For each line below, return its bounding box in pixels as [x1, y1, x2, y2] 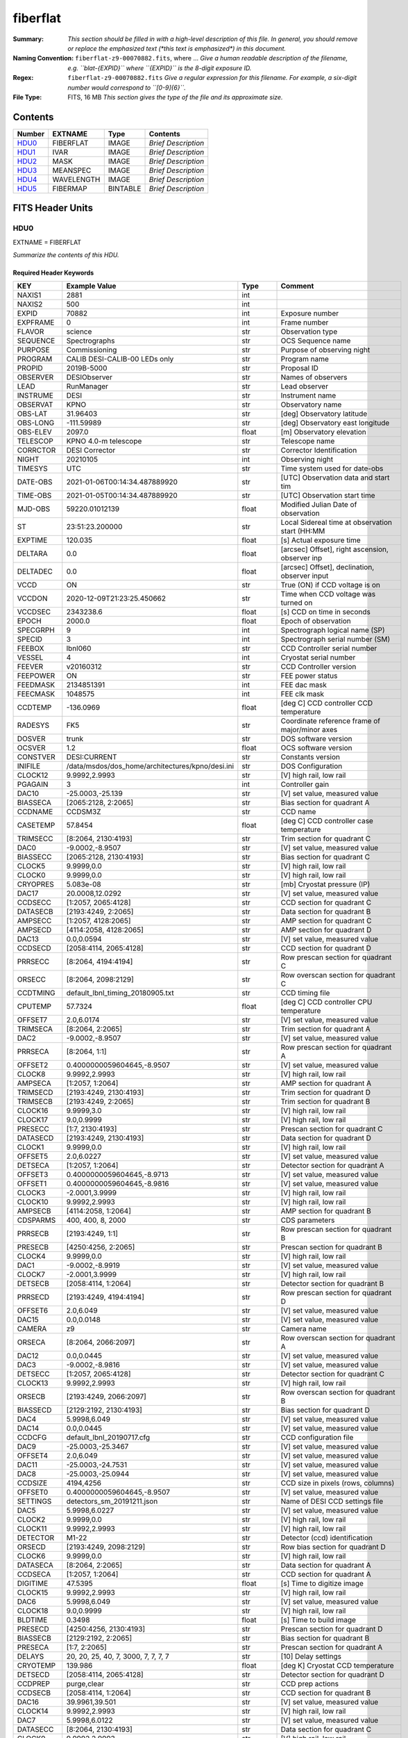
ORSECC [17, 975, 46, 984]
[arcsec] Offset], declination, [280, 562, 375, 572]
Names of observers [280, 373, 348, 382]
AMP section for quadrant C [280, 916, 372, 926]
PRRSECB [17, 1229, 49, 1239]
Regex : [12, 74, 34, 82]
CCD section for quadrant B [280, 1688, 371, 1698]
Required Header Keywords [12, 268, 94, 277]
